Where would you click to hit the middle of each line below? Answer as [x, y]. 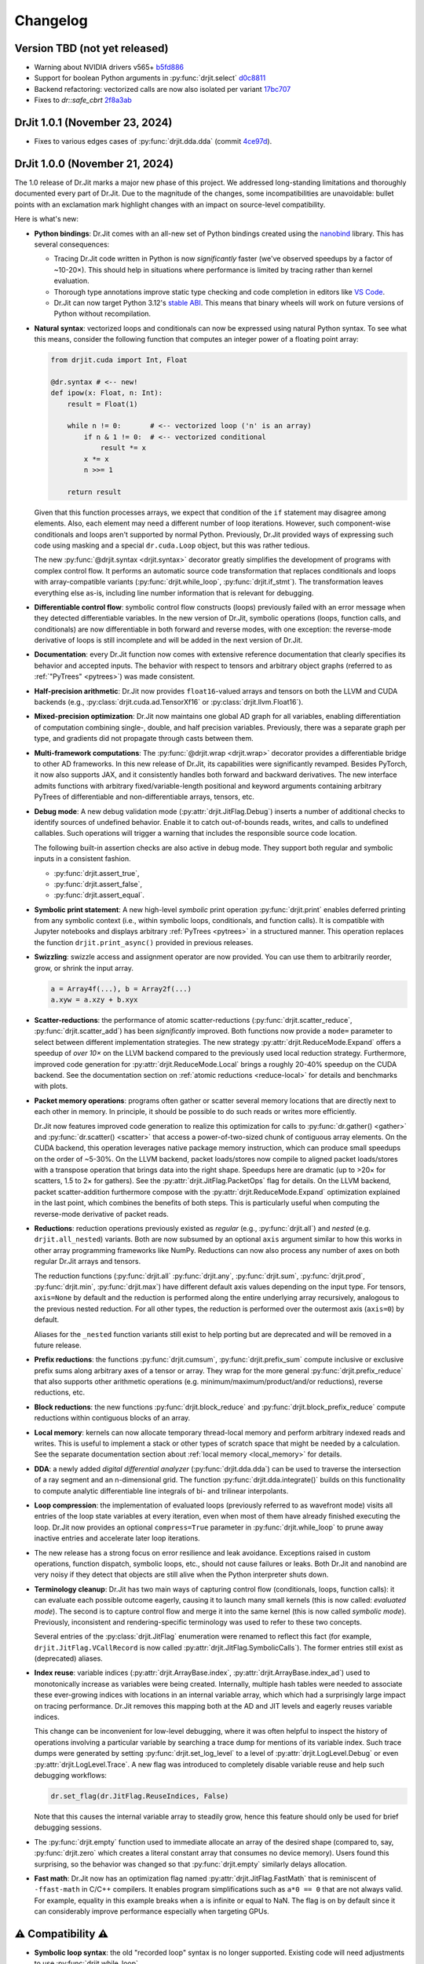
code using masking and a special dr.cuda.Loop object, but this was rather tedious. [172, 545]
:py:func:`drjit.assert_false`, [98, 884]
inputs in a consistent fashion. [82, 859]
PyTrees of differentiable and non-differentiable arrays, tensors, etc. [144, 797]
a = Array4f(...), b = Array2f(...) [121, 989]
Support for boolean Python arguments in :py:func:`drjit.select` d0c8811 [150, 78]
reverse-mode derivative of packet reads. [101, 1214]
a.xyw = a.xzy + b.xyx [94, 1000]
